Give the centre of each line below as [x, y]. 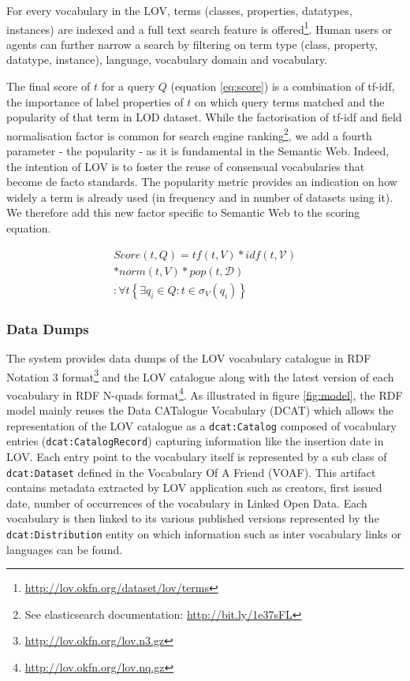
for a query [128, 86]
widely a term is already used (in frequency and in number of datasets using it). [200, 197]
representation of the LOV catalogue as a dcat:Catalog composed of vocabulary [201, 425]
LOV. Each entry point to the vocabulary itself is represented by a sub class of [197, 456]
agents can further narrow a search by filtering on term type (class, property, [192, 44]
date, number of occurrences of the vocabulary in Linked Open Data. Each [187, 502]
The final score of [48, 86]
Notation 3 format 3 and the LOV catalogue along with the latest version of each [200, 375]
